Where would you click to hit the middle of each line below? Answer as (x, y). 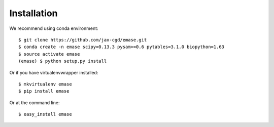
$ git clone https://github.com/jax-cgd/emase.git (83, 40)
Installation (33, 13)
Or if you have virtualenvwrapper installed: (54, 72)
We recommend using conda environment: (54, 28)
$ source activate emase (49, 54)
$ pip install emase (44, 91)
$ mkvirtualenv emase (45, 84)
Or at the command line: (35, 102)
